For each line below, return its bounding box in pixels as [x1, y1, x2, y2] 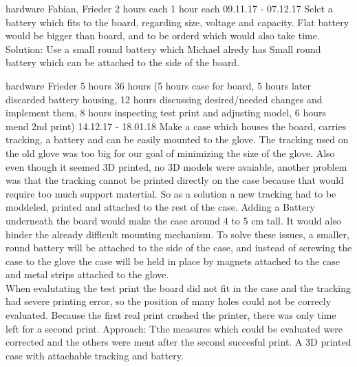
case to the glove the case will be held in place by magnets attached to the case [6, 253, 340, 268]
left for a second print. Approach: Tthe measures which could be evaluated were [6, 321, 343, 335]
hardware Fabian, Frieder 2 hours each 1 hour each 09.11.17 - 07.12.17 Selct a [6, 1, 333, 15]
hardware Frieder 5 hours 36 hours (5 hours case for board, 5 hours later [6, 78, 312, 92]
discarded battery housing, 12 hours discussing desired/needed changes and [6, 92, 323, 106]
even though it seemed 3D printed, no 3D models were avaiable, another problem [6, 159, 347, 174]
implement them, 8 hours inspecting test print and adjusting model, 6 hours [6, 105, 327, 120]
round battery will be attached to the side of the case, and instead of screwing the [6, 240, 352, 255]
